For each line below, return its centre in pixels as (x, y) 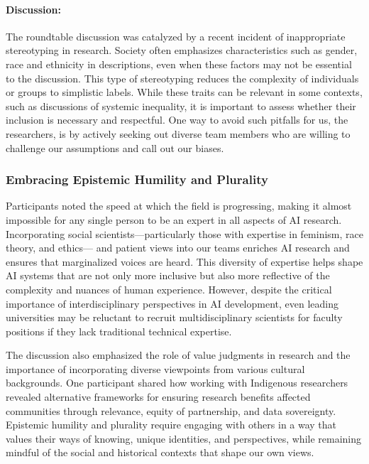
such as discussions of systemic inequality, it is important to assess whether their (181, 106)
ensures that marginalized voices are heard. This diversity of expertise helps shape (184, 261)
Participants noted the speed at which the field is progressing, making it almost (179, 206)
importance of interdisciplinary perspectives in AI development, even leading (172, 303)
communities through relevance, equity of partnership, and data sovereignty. (171, 410)
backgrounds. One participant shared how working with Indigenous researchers (177, 383)
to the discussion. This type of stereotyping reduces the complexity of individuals (182, 78)
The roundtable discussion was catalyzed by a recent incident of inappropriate (176, 36)
